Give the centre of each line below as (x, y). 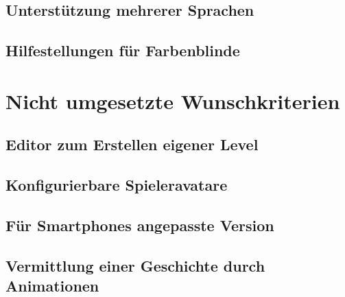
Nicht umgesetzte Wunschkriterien (173, 100)
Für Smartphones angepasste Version (140, 225)
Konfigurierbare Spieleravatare (117, 185)
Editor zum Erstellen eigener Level (132, 144)
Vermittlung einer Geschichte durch (135, 265)
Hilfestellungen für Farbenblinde (123, 50)
